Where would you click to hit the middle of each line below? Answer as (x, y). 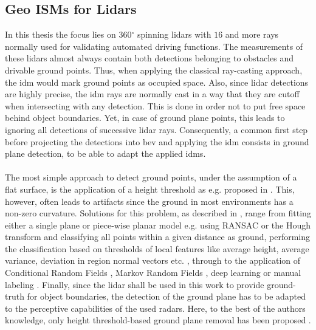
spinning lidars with (174, 34)
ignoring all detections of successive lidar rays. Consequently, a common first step (156, 129)
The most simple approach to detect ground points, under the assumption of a (151, 177)
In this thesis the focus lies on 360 (68, 34)
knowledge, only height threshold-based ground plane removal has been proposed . (158, 320)
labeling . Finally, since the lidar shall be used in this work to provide (135, 284)
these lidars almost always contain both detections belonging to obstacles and (149, 58)
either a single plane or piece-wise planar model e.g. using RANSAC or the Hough (158, 225)
